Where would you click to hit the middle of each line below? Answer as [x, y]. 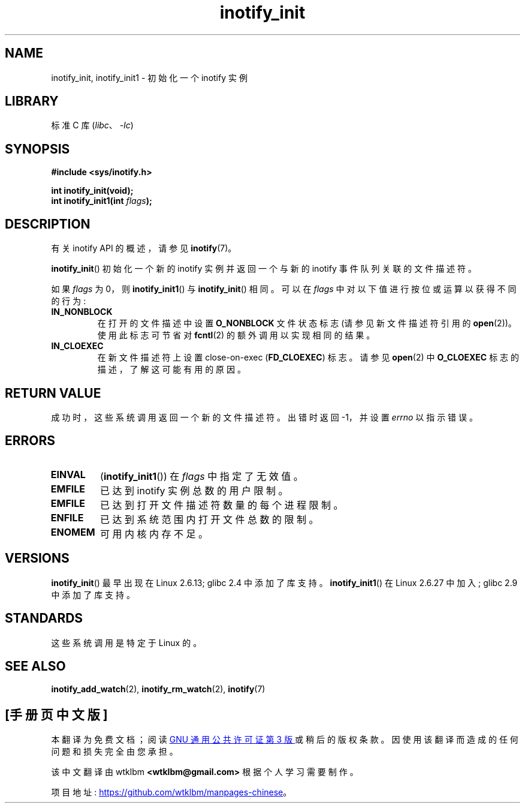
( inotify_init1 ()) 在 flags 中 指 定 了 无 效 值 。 [202, 476]
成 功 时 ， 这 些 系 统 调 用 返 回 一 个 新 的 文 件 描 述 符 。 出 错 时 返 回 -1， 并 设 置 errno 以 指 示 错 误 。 [264, 417]
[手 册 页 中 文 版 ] [56, 714]
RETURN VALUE [53, 393]
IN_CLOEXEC [77, 346]
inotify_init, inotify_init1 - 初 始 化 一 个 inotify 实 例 [149, 77]
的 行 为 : [69, 301]
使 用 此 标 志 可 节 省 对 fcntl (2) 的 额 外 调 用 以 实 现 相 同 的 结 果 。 [236, 335]
